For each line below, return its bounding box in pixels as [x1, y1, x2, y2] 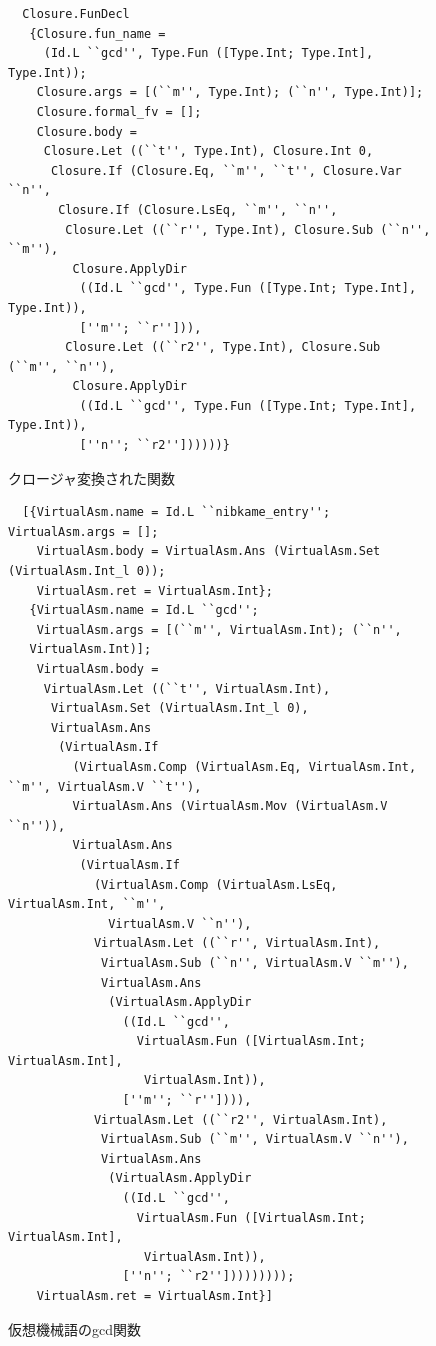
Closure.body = [36, 124, 137, 139]
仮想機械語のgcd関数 [8, 1318, 141, 1339]
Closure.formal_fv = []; [36, 104, 202, 119]
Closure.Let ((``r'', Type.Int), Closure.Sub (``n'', [65, 222, 431, 237]
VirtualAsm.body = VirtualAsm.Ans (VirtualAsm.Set [36, 544, 381, 559]
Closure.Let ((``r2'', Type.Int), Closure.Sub [65, 340, 381, 355]
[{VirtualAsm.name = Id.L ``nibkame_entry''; [22, 505, 331, 520]
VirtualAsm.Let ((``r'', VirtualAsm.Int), [93, 936, 381, 951]
